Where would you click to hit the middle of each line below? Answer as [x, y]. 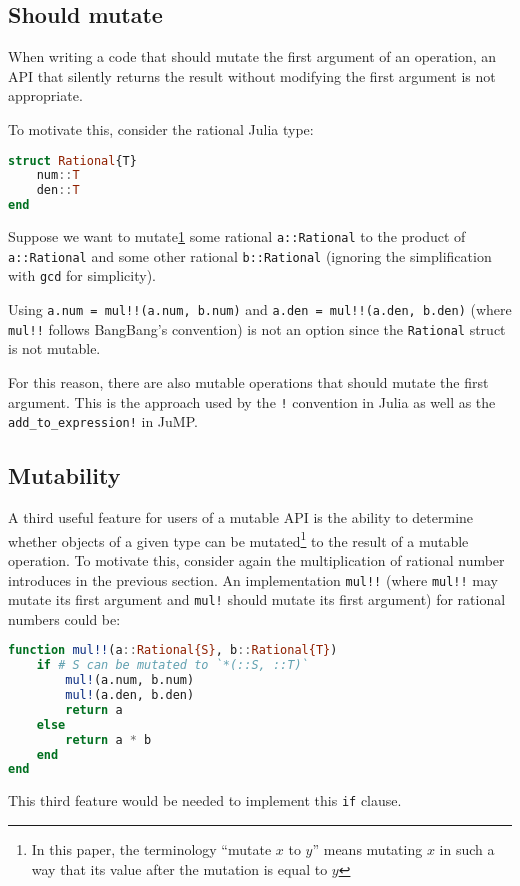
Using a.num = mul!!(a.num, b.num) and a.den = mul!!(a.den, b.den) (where [260, 309]
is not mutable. [54, 348]
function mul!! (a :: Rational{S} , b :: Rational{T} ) [173, 650]
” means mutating [367, 848]
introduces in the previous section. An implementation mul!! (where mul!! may [253, 579]
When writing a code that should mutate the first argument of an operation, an [252, 56]
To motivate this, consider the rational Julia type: [161, 128]
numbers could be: [64, 618]
